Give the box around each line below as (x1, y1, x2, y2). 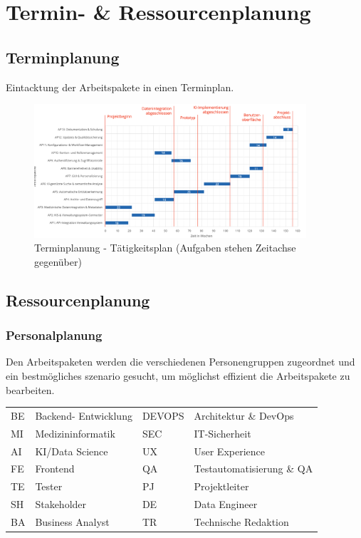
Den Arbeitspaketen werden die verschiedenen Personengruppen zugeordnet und (6, 354, 355, 369)
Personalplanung (6, 326, 103, 344)
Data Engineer (194, 497, 258, 512)
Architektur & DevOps (194, 408, 294, 423)
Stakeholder (35, 497, 87, 512)
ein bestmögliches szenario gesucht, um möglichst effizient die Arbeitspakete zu (6, 368, 350, 383)
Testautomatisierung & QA (194, 461, 313, 476)
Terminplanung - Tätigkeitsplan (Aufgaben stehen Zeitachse (34, 240, 296, 255)
